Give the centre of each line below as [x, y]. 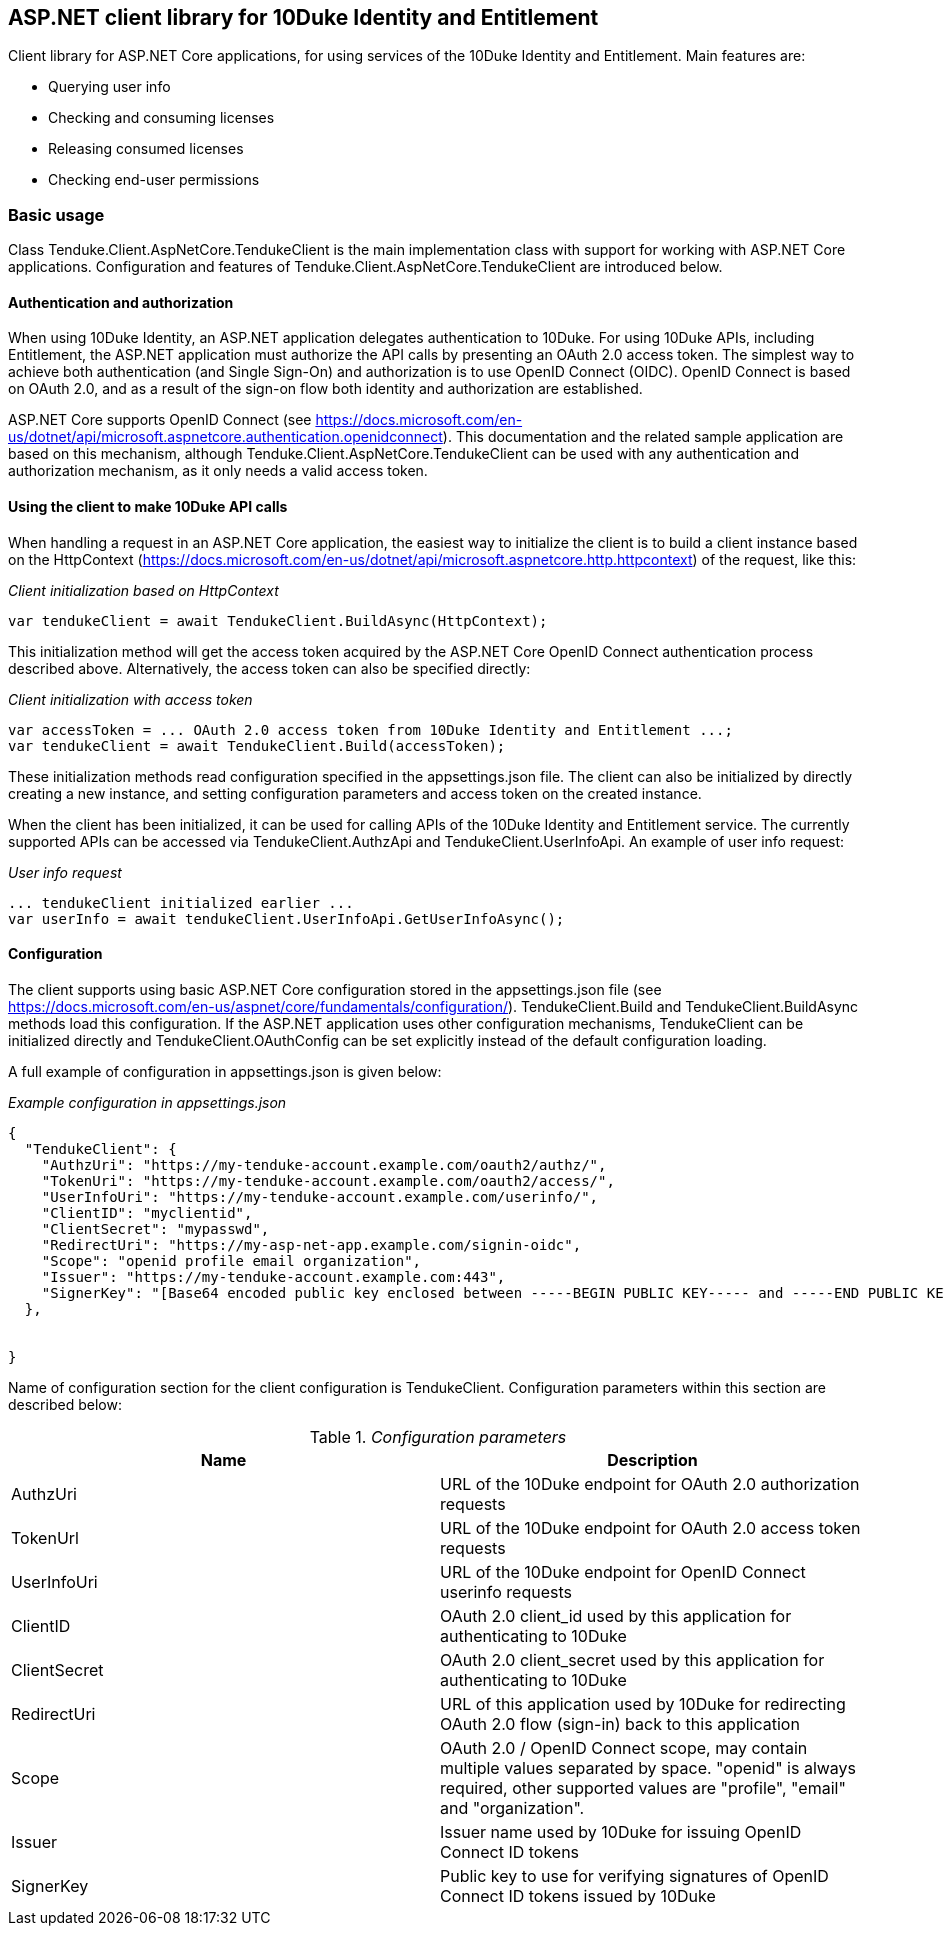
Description [652, 1459]
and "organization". [512, 1807]
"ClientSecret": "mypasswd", [155, 1228]
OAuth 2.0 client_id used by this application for [616, 1615]
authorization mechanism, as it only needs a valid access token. [218, 471]
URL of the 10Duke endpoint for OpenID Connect [623, 1571]
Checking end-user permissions [154, 180]
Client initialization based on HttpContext [143, 590]
